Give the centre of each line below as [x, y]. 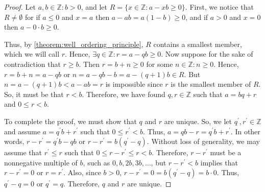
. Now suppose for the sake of [207, 54]
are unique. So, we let [198, 121]
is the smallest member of [211, 84]
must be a [226, 152]
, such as [97, 162]
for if [32, 17]
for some [160, 64]
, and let [94, 7]
